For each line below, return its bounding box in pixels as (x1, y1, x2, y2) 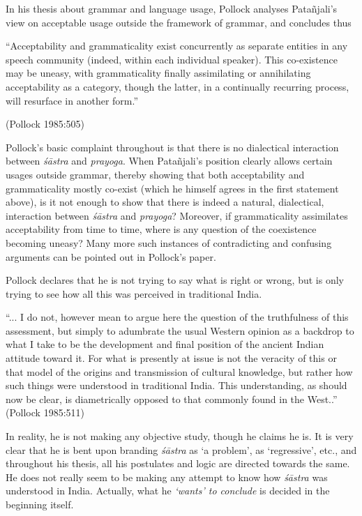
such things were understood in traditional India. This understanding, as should (6, 378, 347, 393)
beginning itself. (6, 497, 74, 511)
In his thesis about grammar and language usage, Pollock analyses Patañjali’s (6, 1, 338, 15)
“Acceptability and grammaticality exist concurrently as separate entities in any (6, 38, 348, 53)
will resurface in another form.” (6, 93, 139, 107)
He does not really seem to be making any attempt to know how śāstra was (6, 469, 328, 484)
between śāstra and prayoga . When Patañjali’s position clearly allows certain (6, 153, 333, 168)
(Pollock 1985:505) (6, 116, 84, 131)
